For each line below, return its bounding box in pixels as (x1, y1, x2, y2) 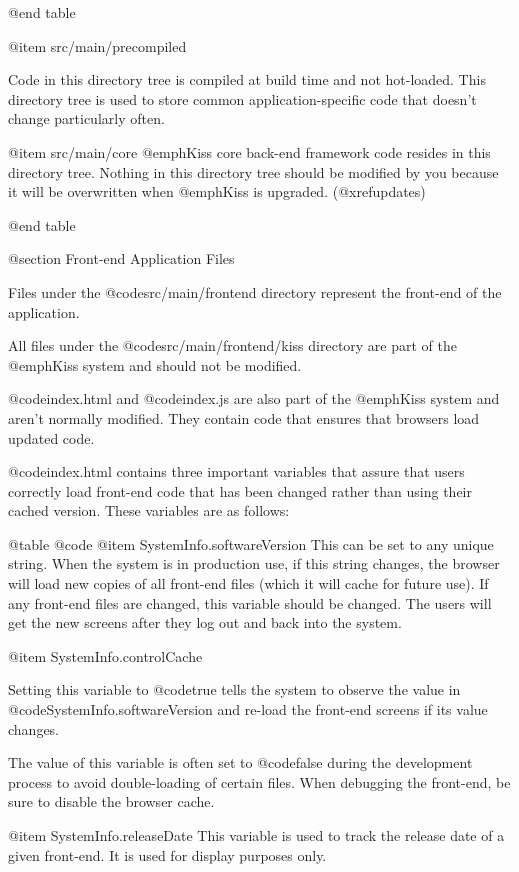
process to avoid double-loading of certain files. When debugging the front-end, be (8, 771, 511, 792)
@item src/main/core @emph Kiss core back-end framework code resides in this (8, 141, 491, 162)
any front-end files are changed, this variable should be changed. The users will (8, 592, 492, 613)
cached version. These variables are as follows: (8, 500, 290, 521)
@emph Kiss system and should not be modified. (8, 354, 302, 375)
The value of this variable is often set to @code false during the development (8, 752, 473, 773)
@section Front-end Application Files (8, 248, 235, 269)
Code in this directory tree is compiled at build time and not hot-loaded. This (8, 69, 486, 90)
